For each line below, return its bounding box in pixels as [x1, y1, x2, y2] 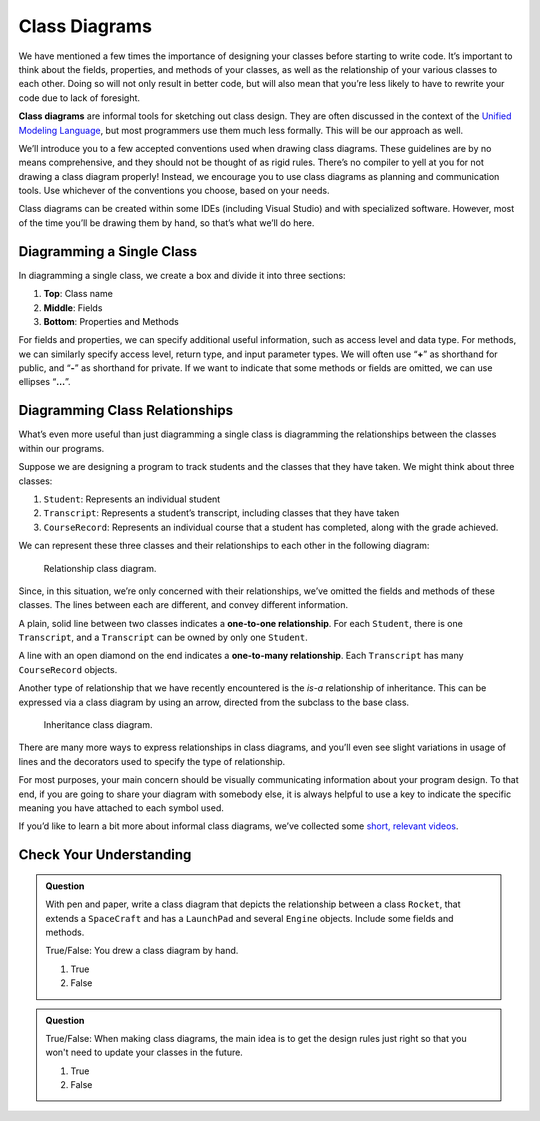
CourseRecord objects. [18, 663, 118, 675]
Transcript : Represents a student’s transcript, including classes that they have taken [43, 507, 400, 519]
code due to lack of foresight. [18, 91, 140, 104]
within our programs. [18, 442, 105, 454]
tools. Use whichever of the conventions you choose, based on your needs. [18, 185, 330, 197]
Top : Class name [43, 288, 114, 300]
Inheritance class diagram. [43, 719, 153, 731]
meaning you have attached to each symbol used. [18, 801, 225, 814]
